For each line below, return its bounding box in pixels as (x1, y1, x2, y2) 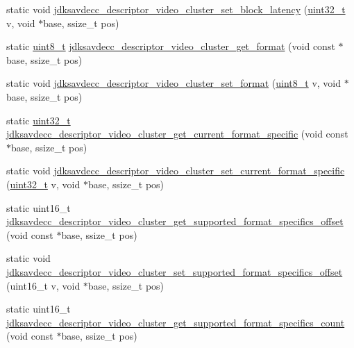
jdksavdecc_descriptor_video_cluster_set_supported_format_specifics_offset (6, 264, 343, 279)
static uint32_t (6, 113, 71, 127)
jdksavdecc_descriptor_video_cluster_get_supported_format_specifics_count (6, 315, 345, 329)
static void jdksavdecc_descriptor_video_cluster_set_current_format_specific (6, 163, 345, 178)
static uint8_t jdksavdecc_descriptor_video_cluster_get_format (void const (6, 39, 335, 53)
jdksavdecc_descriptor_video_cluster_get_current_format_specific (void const (6, 126, 348, 141)
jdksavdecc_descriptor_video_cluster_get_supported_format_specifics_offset (6, 214, 344, 229)
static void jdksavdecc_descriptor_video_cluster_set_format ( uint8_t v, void (6, 76, 342, 90)
